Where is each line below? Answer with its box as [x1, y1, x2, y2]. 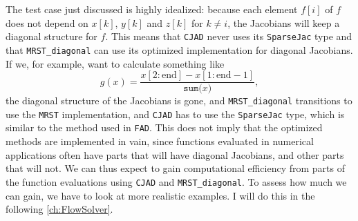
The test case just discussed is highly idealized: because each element [6, 2, 298, 16]
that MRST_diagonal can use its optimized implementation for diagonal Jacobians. [6, 42, 353, 57]
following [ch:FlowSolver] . [6, 202, 113, 216]
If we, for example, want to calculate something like [6, 56, 225, 70]
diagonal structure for [6, 29, 97, 44]
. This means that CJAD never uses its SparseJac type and [105, 29, 352, 44]
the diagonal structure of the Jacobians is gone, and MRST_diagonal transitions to [6, 93, 352, 108]
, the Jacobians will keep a [227, 15, 340, 30]
